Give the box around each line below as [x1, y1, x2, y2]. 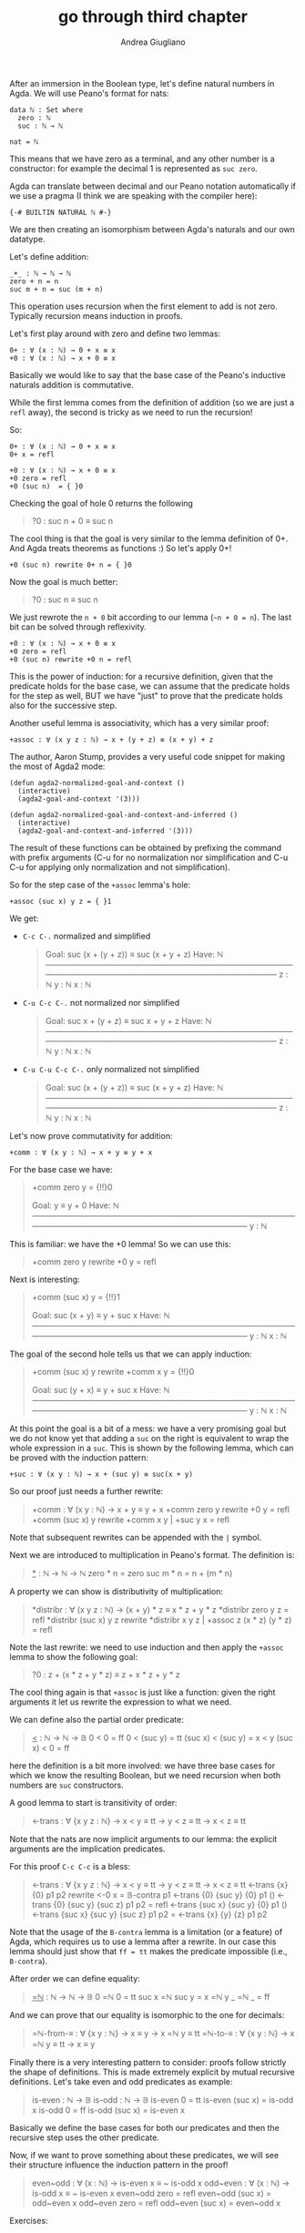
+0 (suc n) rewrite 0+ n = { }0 [9, 560, 132, 569]
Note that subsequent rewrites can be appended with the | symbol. [9, 1531, 262, 1542]
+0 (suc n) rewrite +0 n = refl [9, 654, 132, 664]
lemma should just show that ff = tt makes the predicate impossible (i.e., [9, 1945, 289, 1956]
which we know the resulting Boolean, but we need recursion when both [9, 1769, 280, 1780]
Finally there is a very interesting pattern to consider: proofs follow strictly [9, 2056, 287, 2067]
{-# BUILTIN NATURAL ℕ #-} [9, 208, 112, 217]
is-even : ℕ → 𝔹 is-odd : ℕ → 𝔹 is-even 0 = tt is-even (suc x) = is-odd [31, 2094, 294, 2105]
